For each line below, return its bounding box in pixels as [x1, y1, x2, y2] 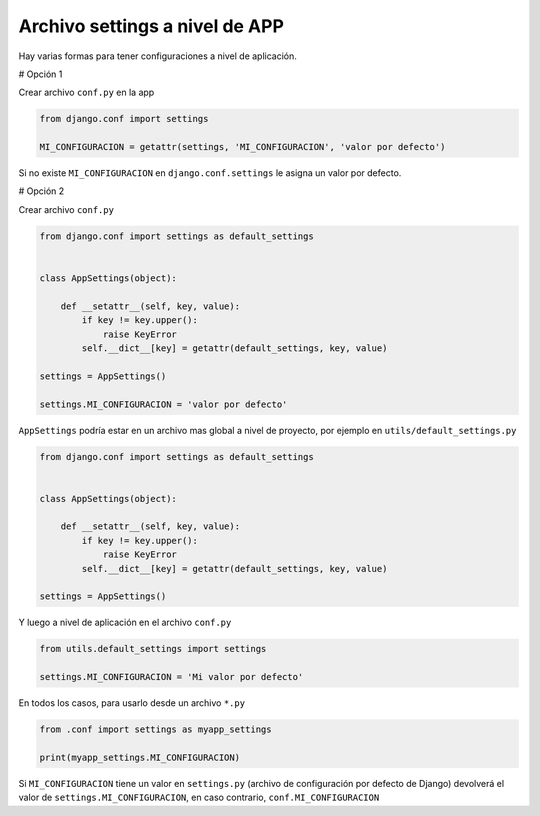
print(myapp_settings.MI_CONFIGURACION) [39, 751, 240, 763]
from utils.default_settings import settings [39, 643, 267, 655]
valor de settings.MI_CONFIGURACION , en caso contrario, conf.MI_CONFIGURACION [18, 791, 380, 804]
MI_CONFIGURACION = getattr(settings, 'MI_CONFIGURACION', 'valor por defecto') [39, 141, 446, 153]
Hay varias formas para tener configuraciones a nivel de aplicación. [18, 50, 297, 62]
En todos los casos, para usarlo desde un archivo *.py [18, 697, 245, 709]
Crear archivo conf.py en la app [18, 86, 155, 99]
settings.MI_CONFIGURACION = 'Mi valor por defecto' [39, 671, 304, 683]
